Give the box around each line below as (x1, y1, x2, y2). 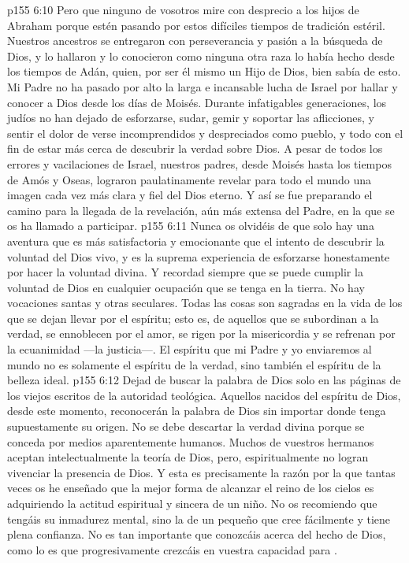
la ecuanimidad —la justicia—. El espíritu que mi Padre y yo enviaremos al (7, 341, 372, 357)
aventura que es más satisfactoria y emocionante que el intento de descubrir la (7, 232, 385, 249)
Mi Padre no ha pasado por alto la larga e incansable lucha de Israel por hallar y (7, 78, 398, 94)
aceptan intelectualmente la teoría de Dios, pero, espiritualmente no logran (7, 449, 369, 465)
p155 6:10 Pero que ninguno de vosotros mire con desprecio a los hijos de (7, 2, 359, 17)
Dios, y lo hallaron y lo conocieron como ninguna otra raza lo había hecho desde (7, 47, 395, 64)
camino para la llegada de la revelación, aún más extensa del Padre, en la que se (7, 202, 395, 218)
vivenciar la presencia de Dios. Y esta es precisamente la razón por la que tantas (7, 464, 396, 480)
